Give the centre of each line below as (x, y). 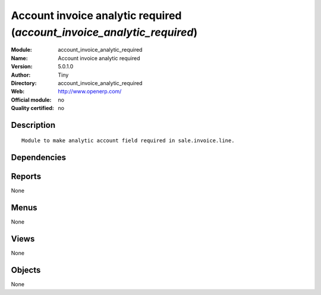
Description (33, 125)
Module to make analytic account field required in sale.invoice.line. (128, 141)
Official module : (31, 100)
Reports (26, 176)
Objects (26, 270)
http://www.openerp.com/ (90, 92)
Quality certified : (33, 108)
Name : (19, 58)
